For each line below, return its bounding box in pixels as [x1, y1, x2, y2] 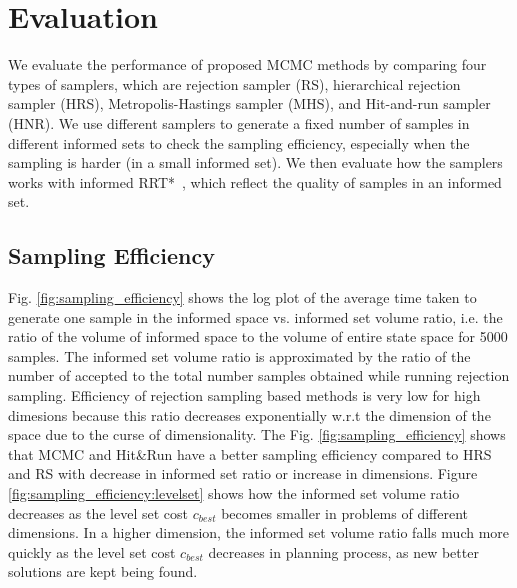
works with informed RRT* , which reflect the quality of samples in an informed [8, 171, 502, 192]
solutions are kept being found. [8, 561, 198, 582]
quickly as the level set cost [8, 541, 176, 562]
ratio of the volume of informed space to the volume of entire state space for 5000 [8, 326, 508, 347]
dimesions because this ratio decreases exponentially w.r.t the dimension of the [8, 404, 491, 425]
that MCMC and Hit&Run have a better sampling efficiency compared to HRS [8, 443, 492, 464]
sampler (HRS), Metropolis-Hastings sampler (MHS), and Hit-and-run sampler [8, 93, 491, 114]
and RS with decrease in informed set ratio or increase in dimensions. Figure [8, 463, 478, 484]
